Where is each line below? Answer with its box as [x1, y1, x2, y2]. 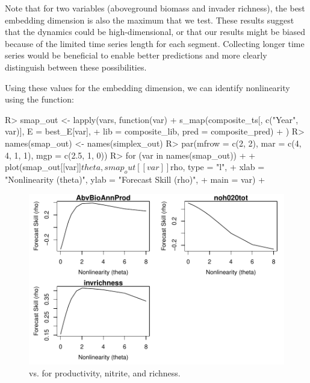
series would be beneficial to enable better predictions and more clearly [5, 49, 267, 62]
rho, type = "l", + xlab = [170, 160, 265, 173]
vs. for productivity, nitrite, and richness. [29, 366, 181, 379]
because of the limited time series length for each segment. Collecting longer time [5, 37, 305, 49]
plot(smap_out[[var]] [5, 160, 81, 173]
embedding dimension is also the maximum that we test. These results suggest [5, 13, 294, 26]
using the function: [5, 93, 74, 106]
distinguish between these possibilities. [5, 60, 147, 73]
